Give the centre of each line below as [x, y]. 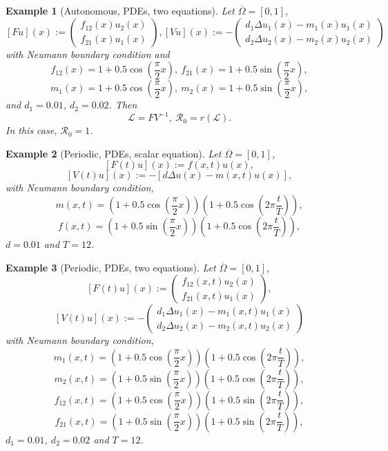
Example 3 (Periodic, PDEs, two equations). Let [111, 267]
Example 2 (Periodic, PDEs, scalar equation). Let [114, 153]
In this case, [31, 130]
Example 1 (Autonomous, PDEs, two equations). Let [120, 10]
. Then [123, 105]
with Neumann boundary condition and [88, 54]
